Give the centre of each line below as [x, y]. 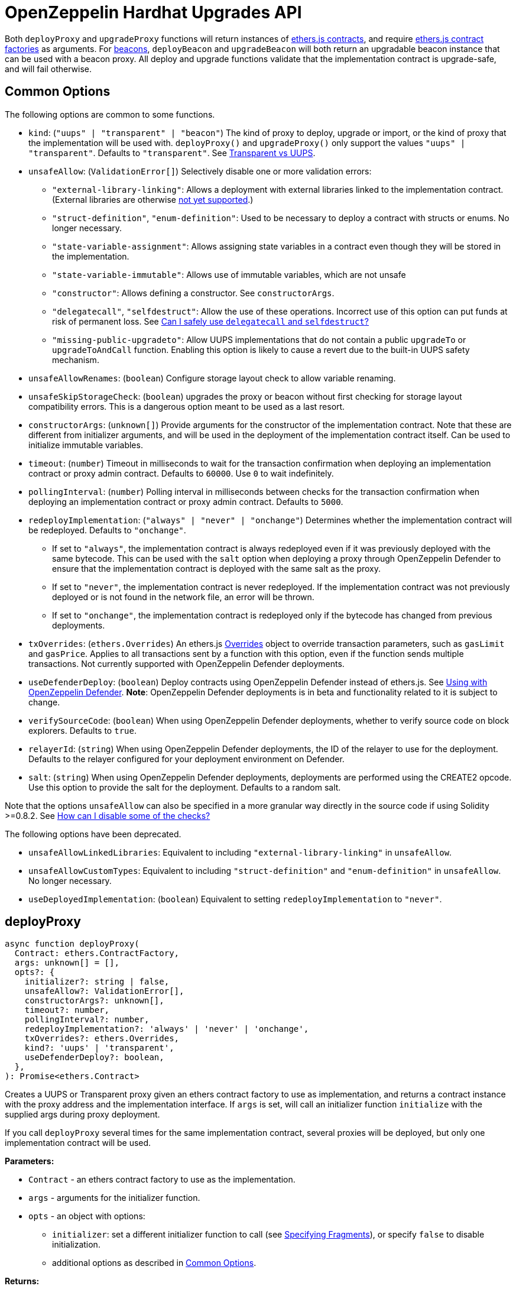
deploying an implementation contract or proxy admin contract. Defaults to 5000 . [186, 501]
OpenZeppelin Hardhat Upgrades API [153, 12]
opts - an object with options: [87, 1216]
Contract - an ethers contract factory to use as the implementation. [162, 1180]
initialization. [76, 1245]
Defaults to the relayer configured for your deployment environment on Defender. [186, 759]
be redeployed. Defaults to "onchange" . [107, 530]
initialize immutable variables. [86, 445]
